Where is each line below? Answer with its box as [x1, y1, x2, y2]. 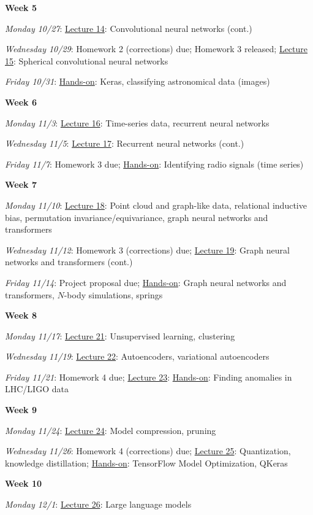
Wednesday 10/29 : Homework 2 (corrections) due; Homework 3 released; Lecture [5, 42, 308, 55]
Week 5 [5, 1, 37, 14]
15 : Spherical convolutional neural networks [5, 54, 168, 67]
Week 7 [5, 178, 37, 191]
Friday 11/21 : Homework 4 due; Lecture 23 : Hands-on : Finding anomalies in [5, 370, 292, 383]
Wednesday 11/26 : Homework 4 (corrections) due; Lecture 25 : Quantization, [5, 444, 291, 457]
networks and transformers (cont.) [5, 255, 133, 268]
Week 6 [5, 95, 37, 108]
